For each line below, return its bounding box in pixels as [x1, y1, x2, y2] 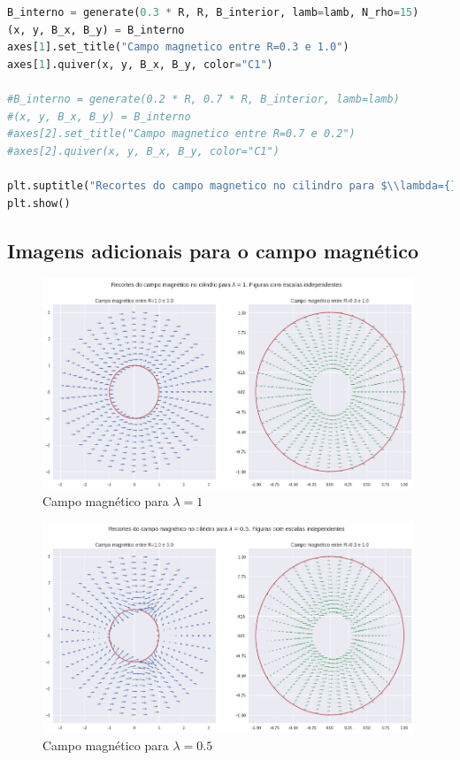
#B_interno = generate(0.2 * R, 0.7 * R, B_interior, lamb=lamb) [7, 92, 400, 105]
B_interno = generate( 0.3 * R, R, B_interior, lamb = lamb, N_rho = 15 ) [7, 6, 419, 19]
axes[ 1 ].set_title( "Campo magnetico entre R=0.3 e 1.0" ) [7, 41, 349, 54]
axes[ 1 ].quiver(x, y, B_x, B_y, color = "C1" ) [7, 58, 273, 71]
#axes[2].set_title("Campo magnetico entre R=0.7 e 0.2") [7, 127, 356, 141]
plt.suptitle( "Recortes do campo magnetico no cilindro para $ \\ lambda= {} [7, 179, 457, 192]
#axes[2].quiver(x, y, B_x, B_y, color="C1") [7, 144, 280, 157]
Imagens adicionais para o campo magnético [7, 236, 419, 264]
